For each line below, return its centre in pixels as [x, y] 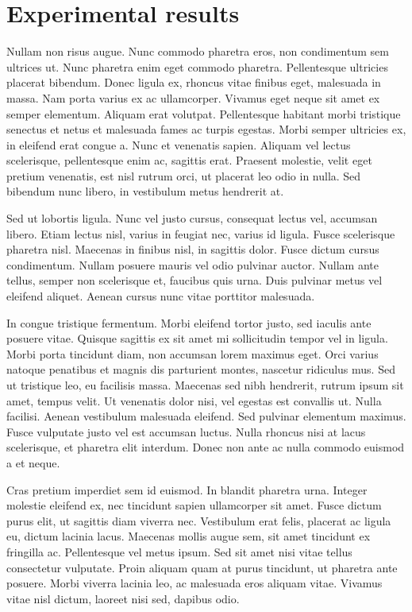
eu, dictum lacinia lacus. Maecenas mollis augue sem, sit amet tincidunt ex [189, 536]
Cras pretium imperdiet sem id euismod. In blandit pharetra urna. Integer [187, 489]
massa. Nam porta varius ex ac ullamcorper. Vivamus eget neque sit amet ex [193, 97]
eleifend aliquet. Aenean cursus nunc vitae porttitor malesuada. [161, 296]
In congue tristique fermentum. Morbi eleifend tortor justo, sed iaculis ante [189, 322]
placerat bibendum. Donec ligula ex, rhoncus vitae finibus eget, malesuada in [194, 82]
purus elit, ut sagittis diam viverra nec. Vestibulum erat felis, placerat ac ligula [199, 520]
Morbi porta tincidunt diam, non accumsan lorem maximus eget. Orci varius [193, 353]
